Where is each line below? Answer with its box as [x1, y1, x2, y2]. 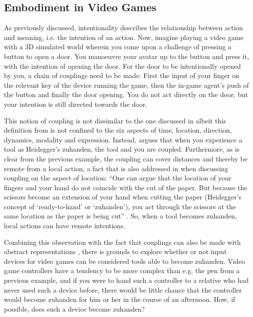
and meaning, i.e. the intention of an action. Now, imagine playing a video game [4, 32, 244, 42]
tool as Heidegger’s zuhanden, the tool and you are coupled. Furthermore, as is [4, 144, 240, 154]
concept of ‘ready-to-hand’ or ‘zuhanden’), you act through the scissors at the [4, 201, 236, 211]
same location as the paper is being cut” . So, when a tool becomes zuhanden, [4, 211, 237, 221]
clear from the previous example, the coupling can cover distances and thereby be [4, 153, 248, 163]
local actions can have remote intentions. [4, 220, 126, 231]
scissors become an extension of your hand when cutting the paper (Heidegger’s [4, 192, 242, 202]
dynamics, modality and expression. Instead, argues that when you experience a [4, 134, 242, 144]
